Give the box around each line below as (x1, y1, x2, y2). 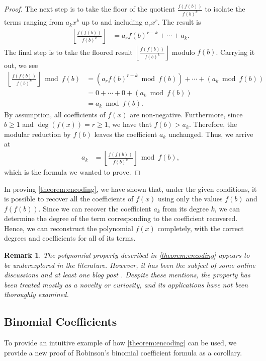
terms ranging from (4, 17, 64, 27)
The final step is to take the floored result (4, 46, 133, 57)
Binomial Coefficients (4, 314, 117, 329)
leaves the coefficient (94, 128, 157, 139)
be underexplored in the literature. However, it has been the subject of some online (4, 259, 255, 270)
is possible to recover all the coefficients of (4, 193, 134, 204)
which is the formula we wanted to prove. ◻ (4, 166, 141, 177)
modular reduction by (4, 128, 71, 139)
